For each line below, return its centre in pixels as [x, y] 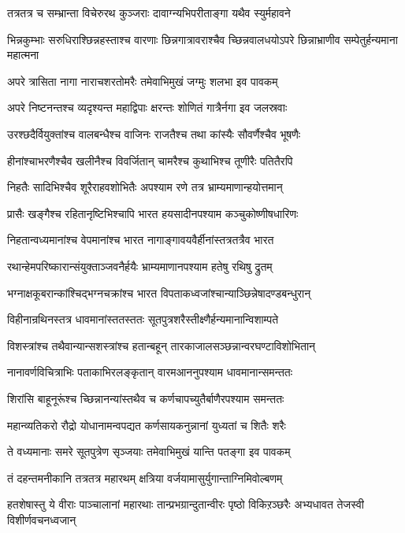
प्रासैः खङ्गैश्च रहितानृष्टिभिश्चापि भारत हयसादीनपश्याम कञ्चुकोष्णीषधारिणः [153, 213]
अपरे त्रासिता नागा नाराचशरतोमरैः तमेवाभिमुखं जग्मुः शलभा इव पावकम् [143, 81]
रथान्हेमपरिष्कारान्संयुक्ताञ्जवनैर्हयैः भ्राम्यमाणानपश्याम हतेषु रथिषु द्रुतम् [140, 266]
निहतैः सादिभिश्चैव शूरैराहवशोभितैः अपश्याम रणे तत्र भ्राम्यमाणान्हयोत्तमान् [145, 187]
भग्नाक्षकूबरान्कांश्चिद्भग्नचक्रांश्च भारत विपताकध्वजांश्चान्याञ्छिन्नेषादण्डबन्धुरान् [159, 292]
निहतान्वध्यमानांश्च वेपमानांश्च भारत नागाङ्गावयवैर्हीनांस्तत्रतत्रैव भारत [141, 240]
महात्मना [23, 55]
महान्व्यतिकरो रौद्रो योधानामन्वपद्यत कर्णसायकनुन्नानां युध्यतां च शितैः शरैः [147, 425]
